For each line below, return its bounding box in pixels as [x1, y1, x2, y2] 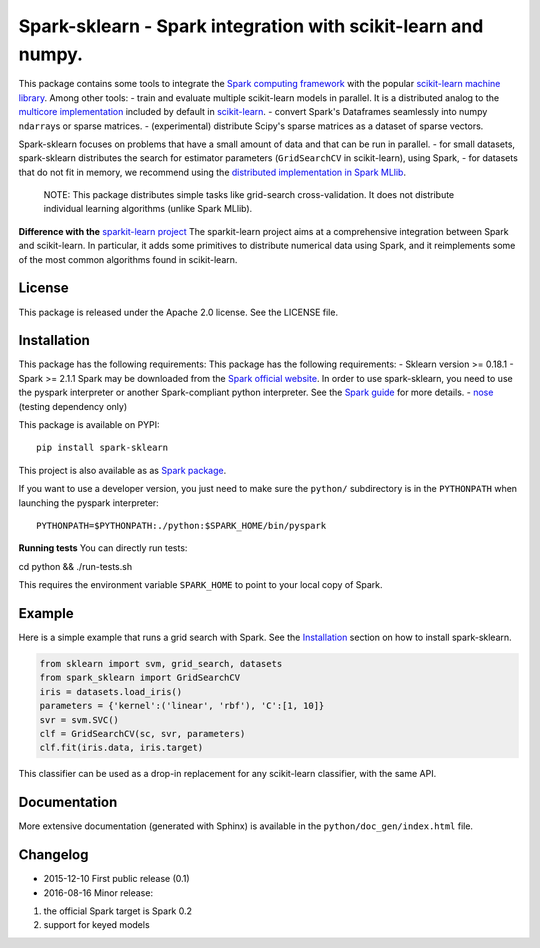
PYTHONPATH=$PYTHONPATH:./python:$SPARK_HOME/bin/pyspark [36, 520, 327, 531]
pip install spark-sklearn [36, 442, 169, 454]
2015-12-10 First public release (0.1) [43, 873, 190, 885]
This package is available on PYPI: [18, 419, 160, 431]
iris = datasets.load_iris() [39, 686, 183, 697]
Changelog [18, 846, 89, 864]
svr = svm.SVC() [39, 714, 120, 725]
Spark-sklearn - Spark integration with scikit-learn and [18, 15, 484, 37]
